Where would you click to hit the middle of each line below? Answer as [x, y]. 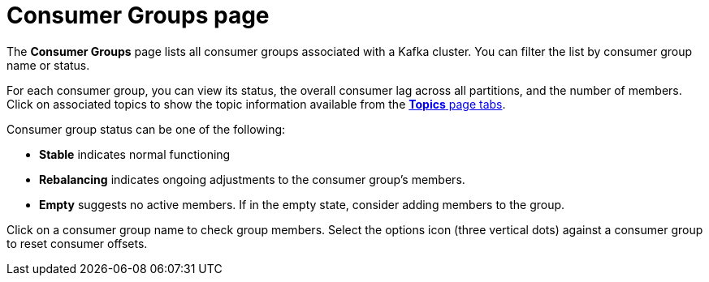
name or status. [48, 65]
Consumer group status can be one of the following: [146, 129]
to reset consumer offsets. [77, 243]
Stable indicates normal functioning [135, 154]
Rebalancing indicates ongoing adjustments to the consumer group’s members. [252, 179]
